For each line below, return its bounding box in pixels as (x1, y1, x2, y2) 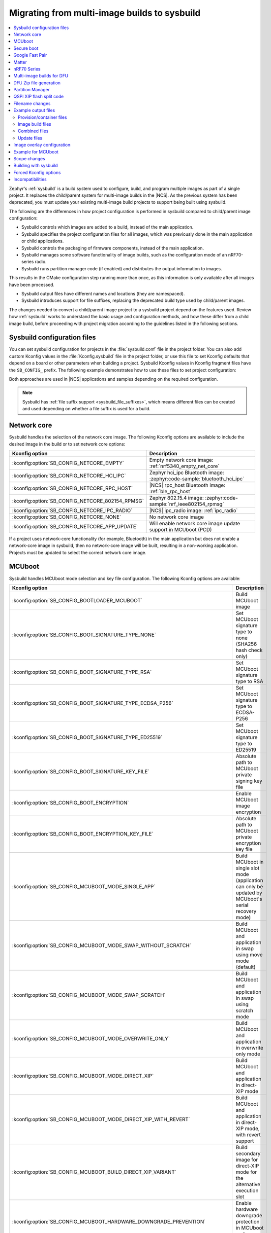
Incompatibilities (13, 177, 47, 182)
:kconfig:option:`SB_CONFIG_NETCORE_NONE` (12, 513, 121, 520)
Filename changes (13, 100, 51, 106)
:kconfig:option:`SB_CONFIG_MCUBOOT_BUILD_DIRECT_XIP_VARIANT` (12, 1168, 177, 1175)
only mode (236, 1051, 261, 1057)
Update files (18, 135, 43, 141)
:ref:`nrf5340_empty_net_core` (149, 463, 220, 470)
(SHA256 (236, 640, 257, 647)
